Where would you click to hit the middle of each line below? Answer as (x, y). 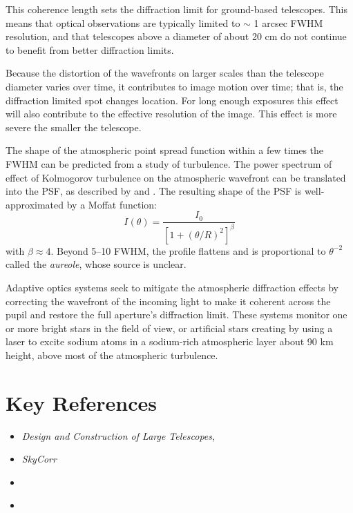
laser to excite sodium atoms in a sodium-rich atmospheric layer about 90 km (170, 341)
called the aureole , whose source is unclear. (96, 264)
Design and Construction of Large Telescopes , (118, 435)
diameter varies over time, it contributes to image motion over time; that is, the (174, 86)
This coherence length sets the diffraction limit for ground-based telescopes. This (176, 9)
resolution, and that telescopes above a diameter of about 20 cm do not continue (176, 36)
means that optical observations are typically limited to (123, 22)
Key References (81, 402)
